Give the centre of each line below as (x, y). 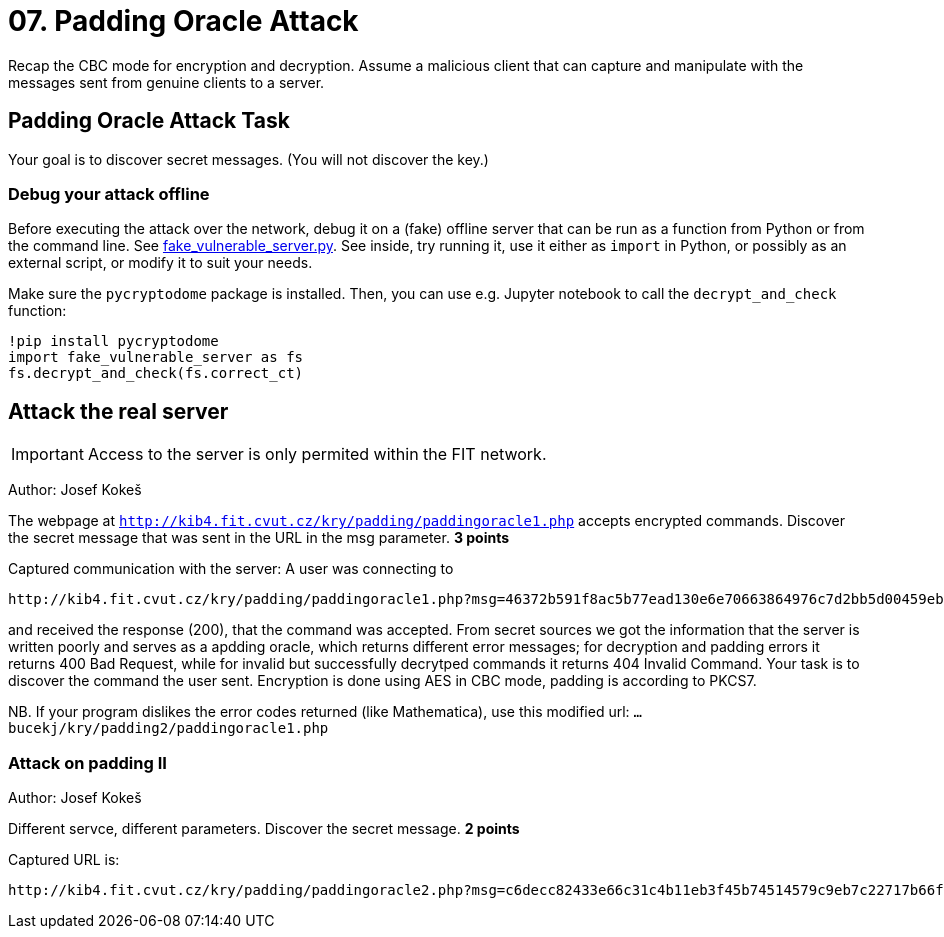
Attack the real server (118, 411)
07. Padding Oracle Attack (183, 21)
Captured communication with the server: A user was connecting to (231, 569)
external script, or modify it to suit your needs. (160, 263)
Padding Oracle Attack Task (149, 121)
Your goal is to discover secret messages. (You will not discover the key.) (248, 159)
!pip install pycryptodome (113, 341)
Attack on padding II (87, 762)
